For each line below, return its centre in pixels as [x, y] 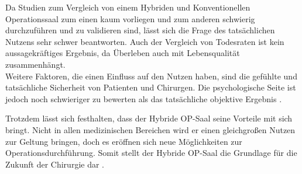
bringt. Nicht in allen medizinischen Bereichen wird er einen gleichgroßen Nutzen [150, 129]
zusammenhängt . [35, 64]
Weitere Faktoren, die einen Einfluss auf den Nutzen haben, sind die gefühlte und [151, 76]
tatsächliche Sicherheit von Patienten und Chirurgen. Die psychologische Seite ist [151, 87]
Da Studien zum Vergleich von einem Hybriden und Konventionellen [128, 7]
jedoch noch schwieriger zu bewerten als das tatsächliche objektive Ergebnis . [144, 98]
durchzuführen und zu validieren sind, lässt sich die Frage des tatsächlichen [140, 30]
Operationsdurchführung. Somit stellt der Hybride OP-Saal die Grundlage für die [151, 153]
